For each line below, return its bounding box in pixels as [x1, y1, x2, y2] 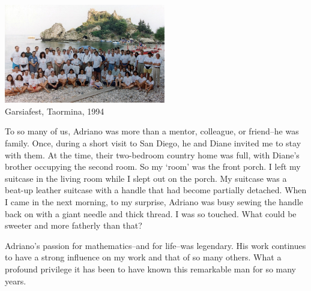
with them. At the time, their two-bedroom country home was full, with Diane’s [5, 148, 300, 161]
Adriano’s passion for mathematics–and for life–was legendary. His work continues [5, 239, 306, 251]
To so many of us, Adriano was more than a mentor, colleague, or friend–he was [5, 125, 299, 137]
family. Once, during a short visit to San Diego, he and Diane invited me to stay [5, 136, 301, 149]
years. [5, 274, 26, 287]
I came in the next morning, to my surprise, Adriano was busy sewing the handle [5, 195, 303, 208]
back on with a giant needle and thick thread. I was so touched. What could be [5, 207, 297, 220]
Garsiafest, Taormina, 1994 [5, 104, 104, 117]
